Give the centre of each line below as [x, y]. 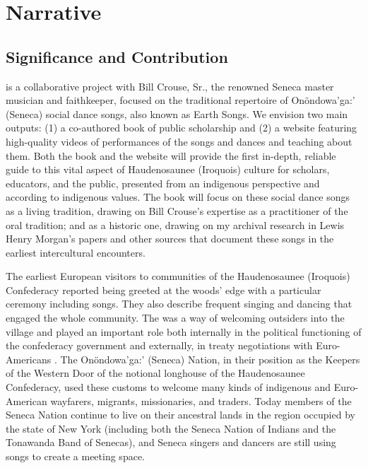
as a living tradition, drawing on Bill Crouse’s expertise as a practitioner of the [177, 210]
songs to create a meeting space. [75, 456]
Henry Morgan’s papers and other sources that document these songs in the [170, 239]
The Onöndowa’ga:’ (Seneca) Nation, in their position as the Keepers [210, 359]
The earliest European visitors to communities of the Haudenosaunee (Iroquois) [178, 276]
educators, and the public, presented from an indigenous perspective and [163, 183]
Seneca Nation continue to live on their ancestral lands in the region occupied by [180, 415]
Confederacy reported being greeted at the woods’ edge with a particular [164, 289]
